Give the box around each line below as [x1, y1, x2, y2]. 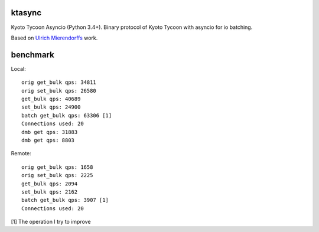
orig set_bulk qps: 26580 [21, 87, 97, 94]
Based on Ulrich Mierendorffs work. [11, 34, 98, 41]
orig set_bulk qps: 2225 [21, 172, 93, 179]
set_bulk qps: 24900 [21, 104, 81, 110]
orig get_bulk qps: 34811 [21, 79, 97, 86]
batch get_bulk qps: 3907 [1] [21, 197, 109, 204]
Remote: [11, 150, 32, 157]
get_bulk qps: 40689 [21, 95, 81, 102]
